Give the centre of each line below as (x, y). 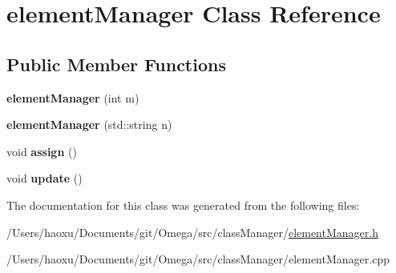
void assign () (42, 151)
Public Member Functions (116, 64)
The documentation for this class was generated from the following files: (183, 205)
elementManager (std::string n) (89, 124)
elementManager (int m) (73, 97)
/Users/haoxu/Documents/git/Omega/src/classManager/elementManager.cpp (198, 259)
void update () (44, 178)
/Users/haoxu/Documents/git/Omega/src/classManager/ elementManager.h (192, 232)
